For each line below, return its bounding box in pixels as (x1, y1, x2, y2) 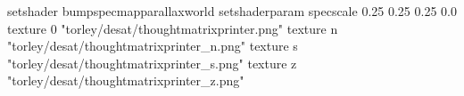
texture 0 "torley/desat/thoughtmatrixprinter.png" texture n (7, 19, 338, 37)
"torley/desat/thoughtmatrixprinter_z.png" (7, 71, 244, 90)
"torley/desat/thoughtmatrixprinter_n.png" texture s (7, 36, 298, 55)
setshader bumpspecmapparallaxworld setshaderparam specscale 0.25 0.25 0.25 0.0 (7, 2, 457, 20)
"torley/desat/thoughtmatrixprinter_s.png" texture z (7, 53, 297, 72)
